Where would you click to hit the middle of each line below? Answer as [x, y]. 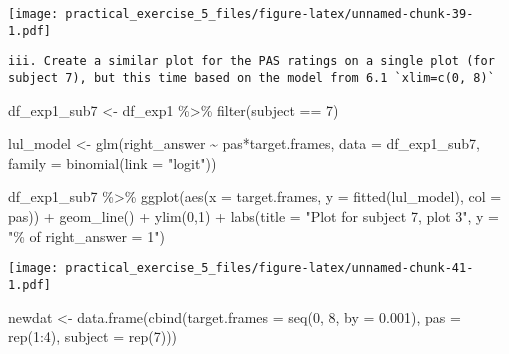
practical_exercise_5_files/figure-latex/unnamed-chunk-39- [269, 14]
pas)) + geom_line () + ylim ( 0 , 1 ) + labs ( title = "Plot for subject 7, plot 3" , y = [254, 216]
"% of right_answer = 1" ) [86, 235]
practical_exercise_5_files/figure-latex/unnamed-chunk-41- [269, 268]
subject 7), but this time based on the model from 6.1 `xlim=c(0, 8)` [251, 77]
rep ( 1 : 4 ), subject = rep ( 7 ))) [93, 336]
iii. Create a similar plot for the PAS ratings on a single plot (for [251, 61]
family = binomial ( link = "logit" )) [112, 162]
